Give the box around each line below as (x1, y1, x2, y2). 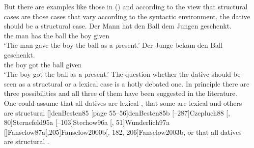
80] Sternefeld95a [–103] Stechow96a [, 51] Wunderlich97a (4, 117, 169, 127)
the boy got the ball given (4, 59, 82, 69)
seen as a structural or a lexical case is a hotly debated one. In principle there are (4, 78, 250, 89)
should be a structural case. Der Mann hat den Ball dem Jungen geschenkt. (4, 21, 232, 31)
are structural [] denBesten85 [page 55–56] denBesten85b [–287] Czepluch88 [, (4, 107, 230, 118)
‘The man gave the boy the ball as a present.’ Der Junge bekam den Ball (4, 40, 223, 50)
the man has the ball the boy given (4, 30, 110, 40)
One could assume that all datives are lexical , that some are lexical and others (4, 97, 242, 108)
